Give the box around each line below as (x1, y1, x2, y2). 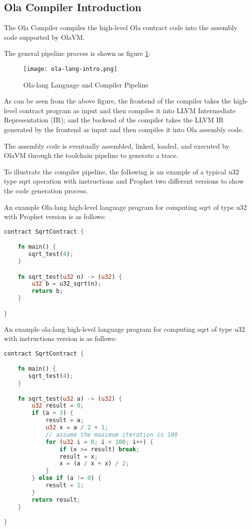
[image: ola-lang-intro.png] (23, 65, 118, 72)
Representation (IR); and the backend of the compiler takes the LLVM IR (4, 115, 224, 125)
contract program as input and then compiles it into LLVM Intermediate (19, 105, 236, 115)
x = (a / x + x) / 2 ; (59, 460, 129, 467)
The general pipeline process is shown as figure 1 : (4, 48, 151, 58)
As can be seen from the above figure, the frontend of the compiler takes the (4, 96, 231, 106)
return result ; (32, 496, 81, 503)
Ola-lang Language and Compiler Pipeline (23, 79, 149, 89)
